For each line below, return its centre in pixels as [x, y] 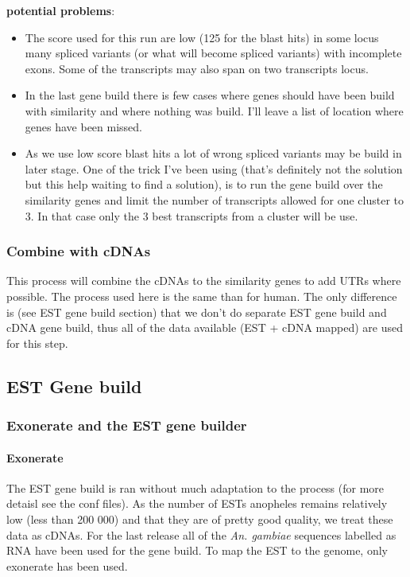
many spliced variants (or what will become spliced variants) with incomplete [213, 53]
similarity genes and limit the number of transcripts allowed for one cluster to [215, 199]
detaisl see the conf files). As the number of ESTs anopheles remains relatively [197, 503]
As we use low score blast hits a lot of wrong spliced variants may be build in [213, 153]
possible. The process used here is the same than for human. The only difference [202, 296]
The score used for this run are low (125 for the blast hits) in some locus [202, 37]
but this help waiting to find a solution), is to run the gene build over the [204, 184]
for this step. [37, 343]
